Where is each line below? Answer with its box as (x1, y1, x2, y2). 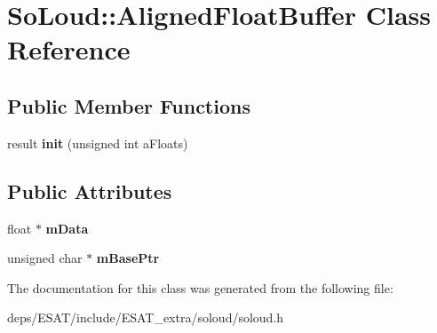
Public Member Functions (7, 91, 250, 119)
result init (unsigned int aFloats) (7, 133, 188, 152)
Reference (7, 31, 131, 67)
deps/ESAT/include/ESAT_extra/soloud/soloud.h (7, 308, 284, 327)
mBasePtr (96, 249, 160, 267)
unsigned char (7, 249, 83, 267)
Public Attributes (7, 177, 172, 204)
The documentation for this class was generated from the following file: (7, 278, 393, 297)
